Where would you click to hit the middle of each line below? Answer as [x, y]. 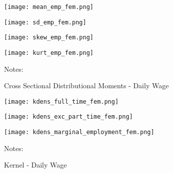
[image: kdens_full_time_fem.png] [61, 101]
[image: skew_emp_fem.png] [49, 38]
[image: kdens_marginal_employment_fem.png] [79, 132]
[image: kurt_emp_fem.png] [49, 53]
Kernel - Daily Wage [35, 165]
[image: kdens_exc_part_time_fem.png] [68, 117]
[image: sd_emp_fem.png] [45, 22]
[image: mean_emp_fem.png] [49, 7]
